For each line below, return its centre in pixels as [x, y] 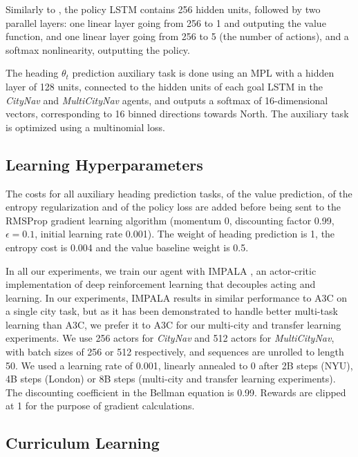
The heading [32, 73]
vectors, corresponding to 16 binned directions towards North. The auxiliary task [177, 114]
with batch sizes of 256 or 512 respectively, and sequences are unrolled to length [175, 352]
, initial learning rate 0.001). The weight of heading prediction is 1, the [185, 234]
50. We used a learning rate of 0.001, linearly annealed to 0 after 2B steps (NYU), [179, 365]
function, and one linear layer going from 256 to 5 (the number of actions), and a [177, 36]
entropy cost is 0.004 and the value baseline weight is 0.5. [127, 247]
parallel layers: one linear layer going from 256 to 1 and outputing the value [166, 22]
